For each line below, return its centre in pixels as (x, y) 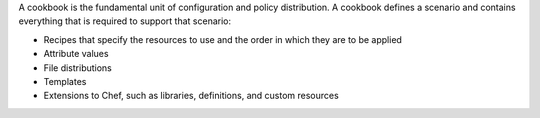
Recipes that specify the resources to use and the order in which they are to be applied (222, 39)
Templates (65, 81)
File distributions (77, 67)
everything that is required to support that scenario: (125, 21)
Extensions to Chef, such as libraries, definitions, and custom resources (191, 96)
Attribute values (76, 54)
